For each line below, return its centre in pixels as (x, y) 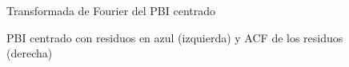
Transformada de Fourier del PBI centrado (111, 10)
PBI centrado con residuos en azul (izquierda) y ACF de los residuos (175, 37)
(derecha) (30, 53)
